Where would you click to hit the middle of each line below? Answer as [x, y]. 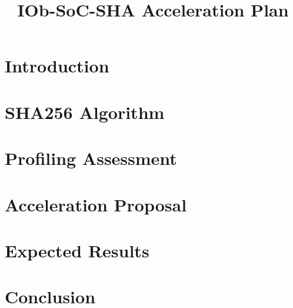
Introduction [57, 66]
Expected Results [77, 250]
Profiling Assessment [91, 158]
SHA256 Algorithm [85, 112]
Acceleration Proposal [96, 204]
